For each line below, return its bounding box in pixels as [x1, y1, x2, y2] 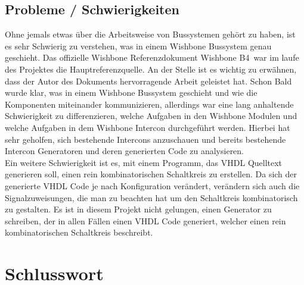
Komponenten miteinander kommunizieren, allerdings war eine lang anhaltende [5, 98, 294, 110]
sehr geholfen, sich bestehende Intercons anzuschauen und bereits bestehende [5, 133, 286, 145]
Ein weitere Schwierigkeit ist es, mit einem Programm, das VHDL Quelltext [5, 156, 283, 168]
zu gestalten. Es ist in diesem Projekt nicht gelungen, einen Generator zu [5, 203, 272, 215]
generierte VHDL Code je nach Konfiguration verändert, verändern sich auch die [5, 179, 300, 192]
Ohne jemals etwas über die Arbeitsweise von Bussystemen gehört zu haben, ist [5, 28, 296, 40]
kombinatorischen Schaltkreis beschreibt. [5, 226, 153, 239]
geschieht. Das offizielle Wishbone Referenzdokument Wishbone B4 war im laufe [5, 51, 299, 64]
